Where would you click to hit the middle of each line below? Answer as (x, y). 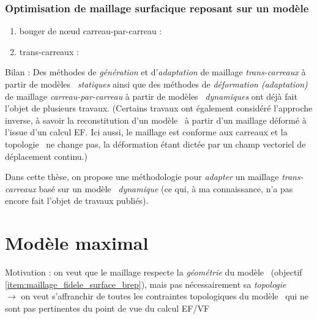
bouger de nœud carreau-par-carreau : (91, 31)
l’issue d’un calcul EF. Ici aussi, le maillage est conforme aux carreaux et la (146, 132)
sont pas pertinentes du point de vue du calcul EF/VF (107, 308)
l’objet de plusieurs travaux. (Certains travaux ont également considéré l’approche (159, 108)
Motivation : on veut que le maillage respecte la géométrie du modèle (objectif (154, 272)
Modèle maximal (77, 243)
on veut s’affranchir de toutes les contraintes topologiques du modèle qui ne (165, 296)
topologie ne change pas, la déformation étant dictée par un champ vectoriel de (155, 144)
